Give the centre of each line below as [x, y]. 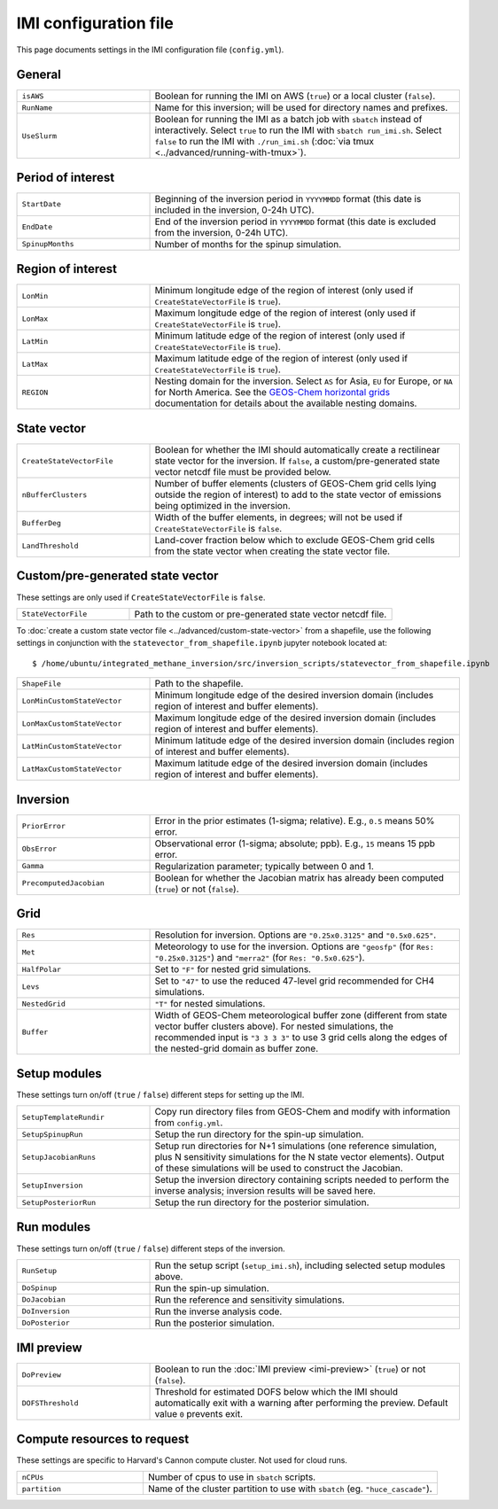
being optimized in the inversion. [223, 506]
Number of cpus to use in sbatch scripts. [232, 1477]
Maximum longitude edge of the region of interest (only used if [285, 313]
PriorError [44, 826]
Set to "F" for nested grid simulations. [233, 969]
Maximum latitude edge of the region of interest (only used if [281, 359]
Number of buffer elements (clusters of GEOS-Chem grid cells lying [296, 483]
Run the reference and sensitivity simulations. [250, 1300]
